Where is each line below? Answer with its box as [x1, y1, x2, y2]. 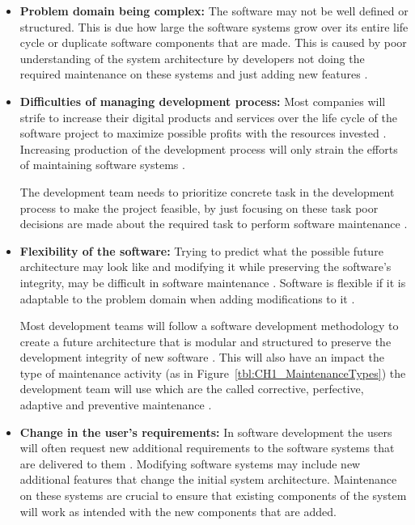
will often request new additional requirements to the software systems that [19, 439, 395, 456]
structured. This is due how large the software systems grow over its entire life [19, 18, 409, 35]
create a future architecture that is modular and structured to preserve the [19, 332, 392, 349]
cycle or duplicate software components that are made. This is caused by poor [19, 34, 407, 51]
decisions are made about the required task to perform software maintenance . [19, 215, 408, 232]
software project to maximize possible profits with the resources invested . [19, 125, 387, 142]
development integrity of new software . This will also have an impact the [19, 349, 385, 366]
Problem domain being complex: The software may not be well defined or [19, 2, 409, 19]
